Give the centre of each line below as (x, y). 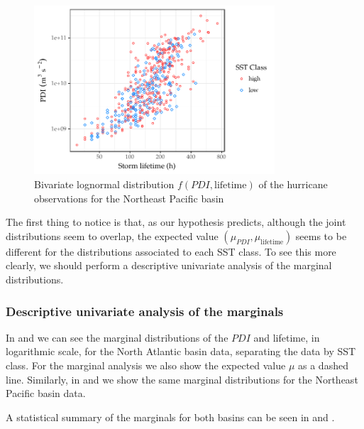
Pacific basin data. (46, 393)
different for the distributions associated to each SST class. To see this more (171, 251)
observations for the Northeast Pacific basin (129, 198)
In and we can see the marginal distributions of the (117, 337)
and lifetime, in (287, 337)
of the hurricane (293, 184)
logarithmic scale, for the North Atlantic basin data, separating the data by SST (181, 351)
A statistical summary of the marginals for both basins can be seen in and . (170, 417)
